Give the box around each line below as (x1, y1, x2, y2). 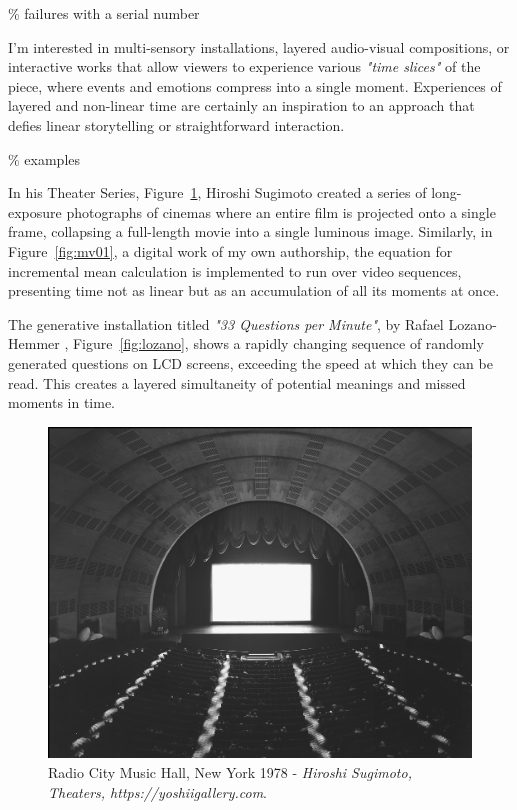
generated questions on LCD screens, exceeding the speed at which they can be (8, 352, 493, 373)
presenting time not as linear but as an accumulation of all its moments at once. (8, 280, 500, 301)
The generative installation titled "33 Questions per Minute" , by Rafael (8, 313, 444, 334)
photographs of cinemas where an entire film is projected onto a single (66, 201, 496, 222)
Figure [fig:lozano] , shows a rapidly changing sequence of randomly (72, 333, 484, 354)
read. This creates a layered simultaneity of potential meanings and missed (8, 372, 466, 393)
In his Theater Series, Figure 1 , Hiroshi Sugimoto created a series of (8, 182, 427, 203)
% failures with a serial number (8, 3, 200, 23)
